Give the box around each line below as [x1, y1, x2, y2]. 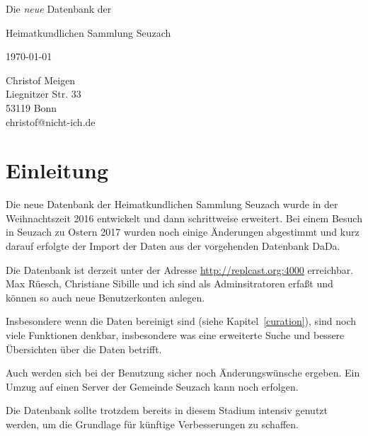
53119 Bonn [6, 100, 57, 115]
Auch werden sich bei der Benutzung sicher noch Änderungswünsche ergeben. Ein [6, 365, 360, 380]
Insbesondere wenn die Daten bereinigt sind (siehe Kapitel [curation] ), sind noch [6, 314, 357, 328]
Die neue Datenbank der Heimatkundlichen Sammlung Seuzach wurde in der [6, 197, 338, 212]
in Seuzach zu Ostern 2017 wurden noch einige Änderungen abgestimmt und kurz [6, 224, 360, 239]
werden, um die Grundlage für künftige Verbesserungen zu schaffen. [6, 417, 299, 431]
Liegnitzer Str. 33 [6, 86, 81, 101]
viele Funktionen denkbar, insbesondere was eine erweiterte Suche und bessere [6, 328, 345, 343]
